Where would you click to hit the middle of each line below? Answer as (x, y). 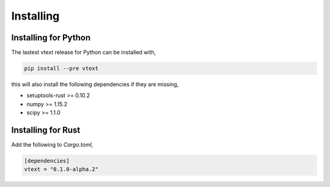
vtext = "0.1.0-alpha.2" (61, 169)
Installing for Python (51, 38)
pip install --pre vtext (61, 68)
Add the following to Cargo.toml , (52, 145)
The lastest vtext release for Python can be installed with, (84, 53)
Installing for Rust (46, 130)
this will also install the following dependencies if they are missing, (95, 84)
